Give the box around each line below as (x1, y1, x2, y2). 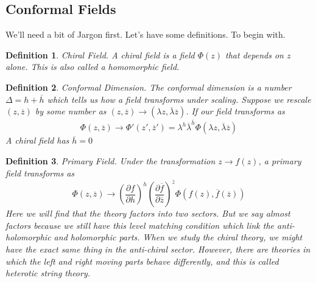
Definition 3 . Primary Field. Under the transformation (5, 155, 216, 167)
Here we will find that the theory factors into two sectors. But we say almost (5, 207, 290, 220)
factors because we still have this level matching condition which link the (5, 218, 275, 231)
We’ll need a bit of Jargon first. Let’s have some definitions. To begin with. (5, 28, 286, 41)
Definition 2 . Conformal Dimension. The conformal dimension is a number (5, 80, 292, 93)
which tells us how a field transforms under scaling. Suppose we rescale (47, 93, 311, 105)
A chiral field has (5, 134, 69, 147)
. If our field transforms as (186, 105, 285, 117)
